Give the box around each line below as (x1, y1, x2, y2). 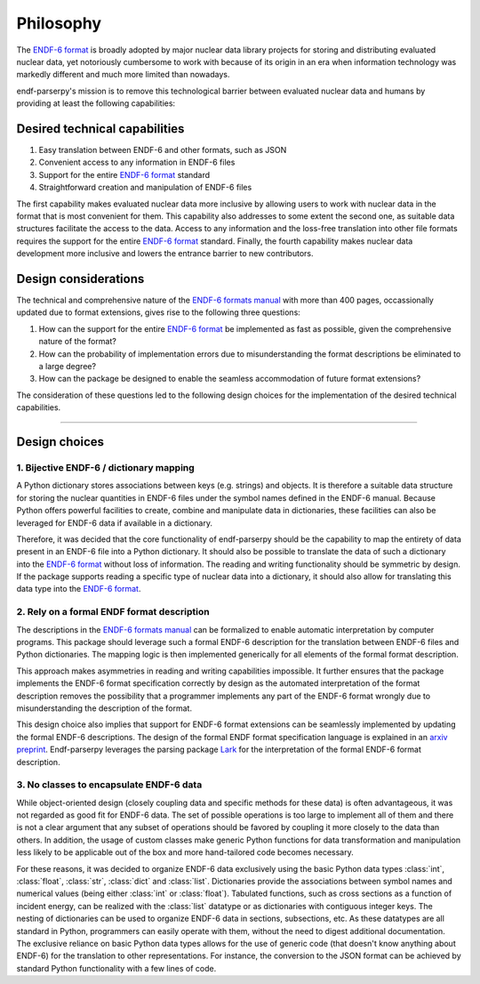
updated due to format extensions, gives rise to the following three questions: (16, 307, 301, 318)
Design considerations (16, 271, 145, 286)
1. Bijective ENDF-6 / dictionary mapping (16, 461, 195, 473)
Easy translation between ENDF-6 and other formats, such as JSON (38, 145, 287, 156)
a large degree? (38, 361, 97, 371)
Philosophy (16, 13, 102, 33)
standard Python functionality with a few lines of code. (16, 963, 217, 973)
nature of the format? (38, 336, 117, 347)
